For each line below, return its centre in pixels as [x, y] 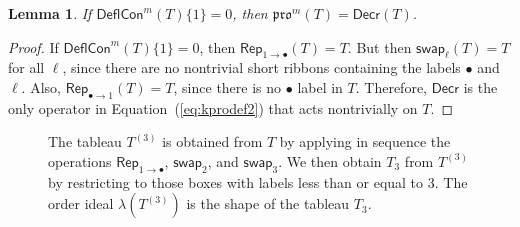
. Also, [41, 86]
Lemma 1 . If [50, 13]
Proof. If [33, 46]
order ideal [81, 203]
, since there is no [227, 86]
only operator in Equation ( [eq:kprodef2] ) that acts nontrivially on [213, 107]
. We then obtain [330, 160]
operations [80, 160]
